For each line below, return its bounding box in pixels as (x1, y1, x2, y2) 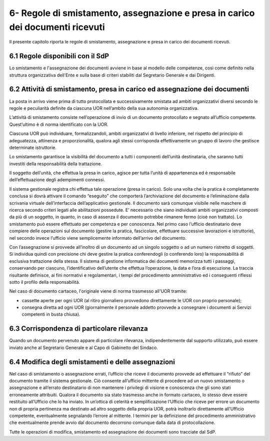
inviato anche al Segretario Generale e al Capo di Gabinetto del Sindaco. (9, 345, 158, 351)
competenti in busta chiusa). (21, 311, 80, 317)
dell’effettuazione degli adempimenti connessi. (9, 177, 105, 183)
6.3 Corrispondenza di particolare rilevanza (9, 325, 148, 333)
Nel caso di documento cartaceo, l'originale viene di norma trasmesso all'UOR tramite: (9, 288, 187, 294)
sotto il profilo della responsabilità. (9, 279, 80, 285)
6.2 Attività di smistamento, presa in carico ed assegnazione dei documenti (9, 85, 249, 93)
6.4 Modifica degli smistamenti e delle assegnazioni (9, 358, 175, 366)
